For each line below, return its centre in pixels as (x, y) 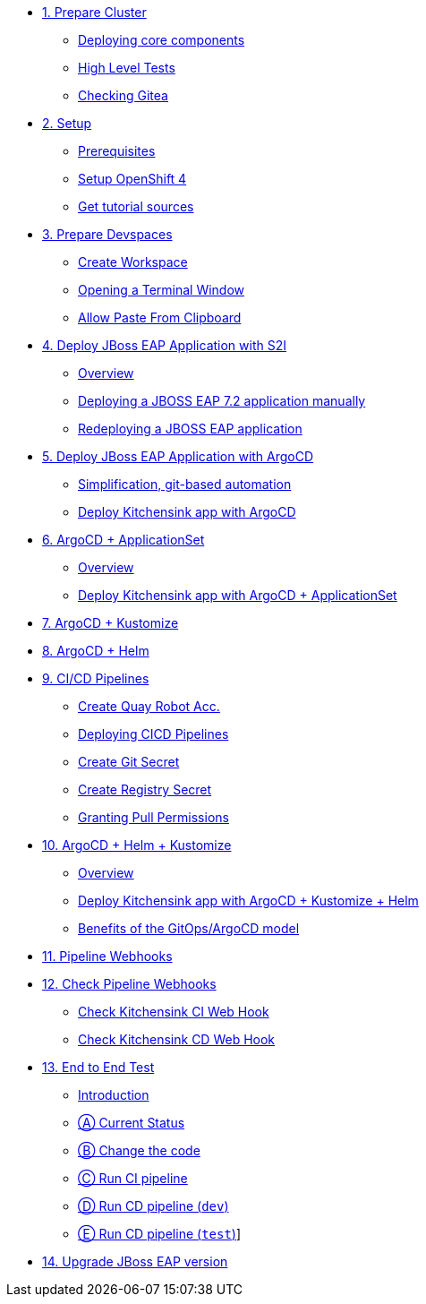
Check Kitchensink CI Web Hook (174, 1012)
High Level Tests (127, 68)
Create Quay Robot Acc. (149, 706)
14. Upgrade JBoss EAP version (135, 1261)
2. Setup (67, 123)
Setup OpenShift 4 (132, 179)
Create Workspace (133, 262)
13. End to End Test (98, 1067)
